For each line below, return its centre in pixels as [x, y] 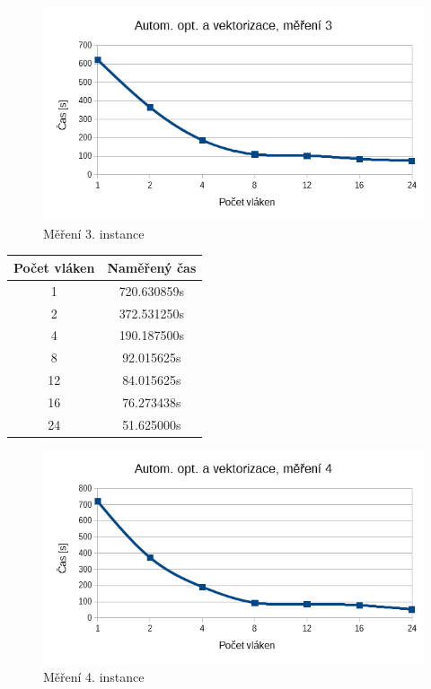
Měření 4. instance [94, 676]
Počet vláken [54, 267]
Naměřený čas [152, 267]
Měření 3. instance [94, 233]
